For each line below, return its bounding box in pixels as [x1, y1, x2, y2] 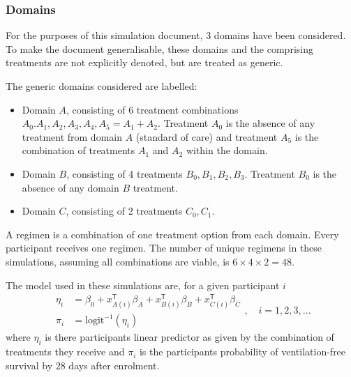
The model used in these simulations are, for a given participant [6, 277, 280, 292]
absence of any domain [22, 180, 119, 194]
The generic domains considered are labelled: [6, 79, 197, 93]
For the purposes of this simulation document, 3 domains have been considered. [6, 28, 346, 43]
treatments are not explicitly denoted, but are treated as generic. [6, 55, 283, 70]
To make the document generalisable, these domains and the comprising [6, 41, 313, 56]
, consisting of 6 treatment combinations [66, 102, 239, 116]
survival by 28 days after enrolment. [6, 357, 160, 372]
